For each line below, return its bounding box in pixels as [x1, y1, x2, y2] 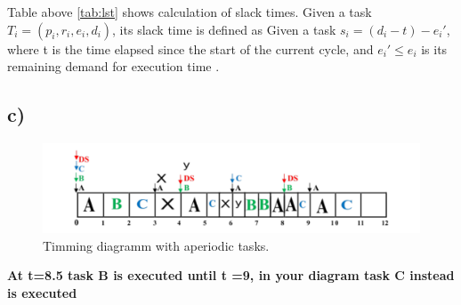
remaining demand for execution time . [7, 57, 220, 76]
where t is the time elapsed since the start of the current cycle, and [7, 39, 374, 58]
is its [421, 39, 448, 58]
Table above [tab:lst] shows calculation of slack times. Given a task [7, 3, 372, 20]
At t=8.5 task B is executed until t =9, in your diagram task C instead [7, 266, 455, 285]
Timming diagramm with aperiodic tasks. [43, 236, 270, 254]
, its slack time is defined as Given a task [112, 20, 336, 38]
